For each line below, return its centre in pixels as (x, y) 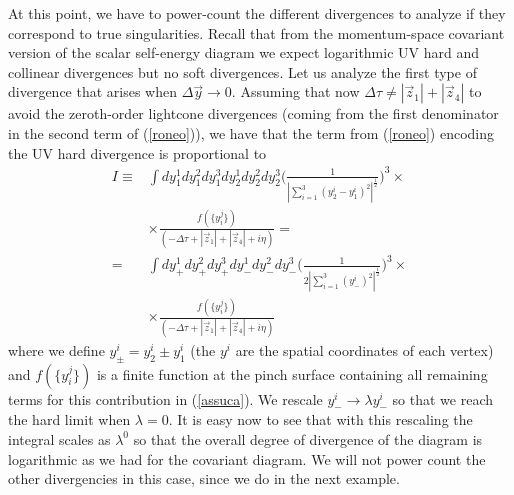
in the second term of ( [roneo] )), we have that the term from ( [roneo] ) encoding (251, 132)
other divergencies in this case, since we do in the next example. (204, 478)
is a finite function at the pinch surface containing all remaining (292, 373)
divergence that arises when (92, 91)
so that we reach (443, 398)
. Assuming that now (295, 91)
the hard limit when (69, 419)
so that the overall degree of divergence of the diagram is (308, 438)
